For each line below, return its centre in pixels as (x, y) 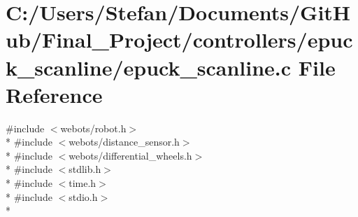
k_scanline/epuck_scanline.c (149, 67)
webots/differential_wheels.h (130, 155)
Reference (54, 94)
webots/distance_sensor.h (124, 142)
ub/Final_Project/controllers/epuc (179, 40)
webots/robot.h (93, 128)
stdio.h (83, 196)
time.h (83, 183)
